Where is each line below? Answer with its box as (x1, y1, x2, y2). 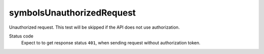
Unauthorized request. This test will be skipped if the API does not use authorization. (9, 24, 180, 30)
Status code (9, 33, 34, 39)
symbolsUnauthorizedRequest (9, 7, 136, 18)
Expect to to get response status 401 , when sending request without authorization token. (21, 40, 200, 46)
